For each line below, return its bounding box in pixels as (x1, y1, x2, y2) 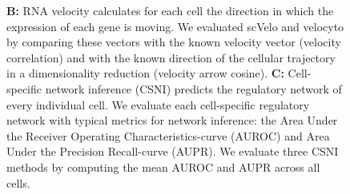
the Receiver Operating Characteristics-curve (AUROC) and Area (6, 127, 330, 144)
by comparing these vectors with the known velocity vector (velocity (6, 34, 341, 50)
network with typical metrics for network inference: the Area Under (6, 112, 338, 129)
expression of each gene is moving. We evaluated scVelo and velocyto (6, 18, 344, 34)
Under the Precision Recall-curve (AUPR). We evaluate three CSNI (6, 143, 339, 160)
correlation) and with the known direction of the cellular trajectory (6, 49, 336, 65)
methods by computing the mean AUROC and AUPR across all (6, 158, 320, 175)
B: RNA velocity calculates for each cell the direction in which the (6, 2, 334, 18)
